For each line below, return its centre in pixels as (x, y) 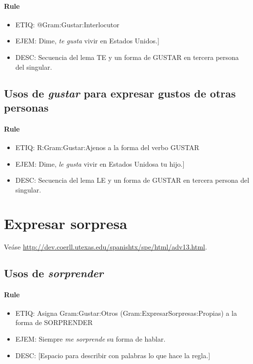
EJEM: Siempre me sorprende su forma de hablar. (90, 339)
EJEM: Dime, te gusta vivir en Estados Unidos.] (87, 41)
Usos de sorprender (54, 273)
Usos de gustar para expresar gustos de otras (120, 93)
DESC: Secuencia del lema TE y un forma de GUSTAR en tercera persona (127, 57)
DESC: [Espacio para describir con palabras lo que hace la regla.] (113, 355)
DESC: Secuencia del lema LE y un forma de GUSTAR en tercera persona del (132, 180)
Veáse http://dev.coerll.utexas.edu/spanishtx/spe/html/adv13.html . (106, 246)
